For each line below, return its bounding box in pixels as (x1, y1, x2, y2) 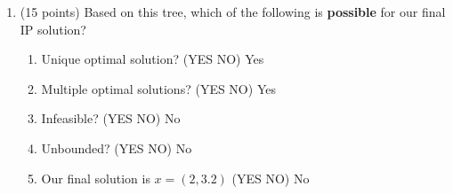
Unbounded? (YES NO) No (41, 138, 192, 157)
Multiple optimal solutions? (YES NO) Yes (41, 79, 276, 97)
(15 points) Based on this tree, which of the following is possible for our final (20, 3, 446, 20)
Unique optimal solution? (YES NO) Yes (41, 50, 264, 68)
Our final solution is (41, 168, 150, 187)
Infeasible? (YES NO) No (41, 109, 181, 128)
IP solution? (20, 19, 86, 38)
